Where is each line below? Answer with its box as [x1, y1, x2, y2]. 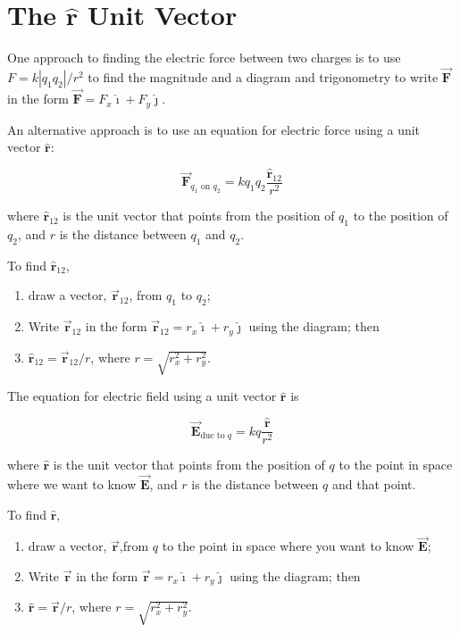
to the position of [353, 206, 448, 225]
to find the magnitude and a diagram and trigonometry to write [88, 67, 439, 86]
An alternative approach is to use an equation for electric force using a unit [7, 120, 421, 138]
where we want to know [7, 474, 137, 493]
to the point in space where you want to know [162, 537, 414, 555]
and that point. [331, 474, 416, 493]
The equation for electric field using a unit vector [7, 387, 277, 405]
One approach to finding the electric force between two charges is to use [7, 48, 401, 67]
